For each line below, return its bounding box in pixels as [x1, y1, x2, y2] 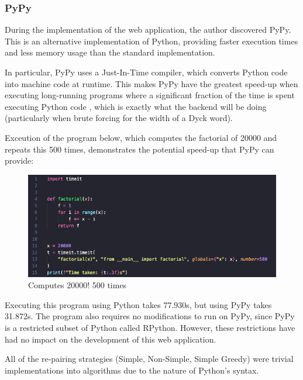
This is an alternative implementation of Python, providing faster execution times [5, 34, 298, 47]
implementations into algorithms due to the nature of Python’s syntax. [5, 364, 259, 376]
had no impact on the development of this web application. [5, 333, 216, 345]
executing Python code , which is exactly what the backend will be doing [5, 100, 267, 112]
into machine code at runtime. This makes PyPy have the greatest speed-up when [5, 77, 298, 89]
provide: [5, 154, 34, 167]
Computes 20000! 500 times [28, 279, 127, 291]
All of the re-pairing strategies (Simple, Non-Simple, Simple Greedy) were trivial [5, 353, 294, 365]
